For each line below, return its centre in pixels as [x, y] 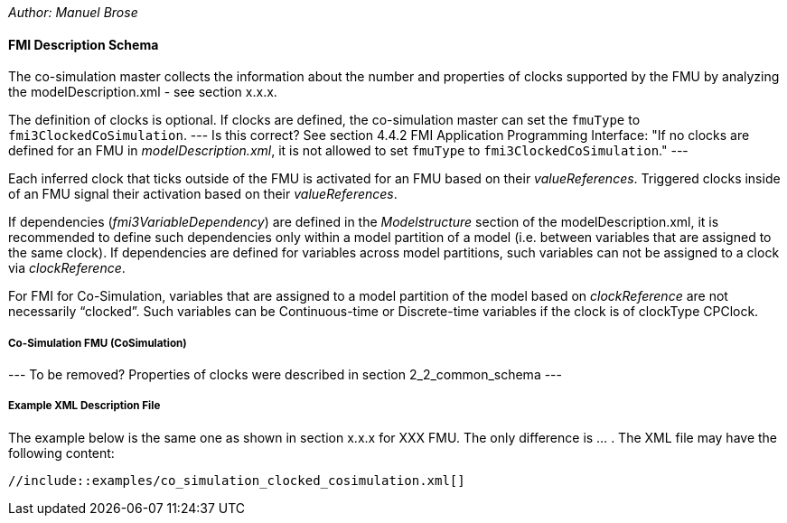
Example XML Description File [84, 406]
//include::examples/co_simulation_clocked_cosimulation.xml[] [237, 480]
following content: [61, 453]
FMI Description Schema [84, 44]
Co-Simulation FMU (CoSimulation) [98, 343]
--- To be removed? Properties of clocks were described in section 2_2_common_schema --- [285, 374]
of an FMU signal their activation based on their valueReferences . [203, 194]
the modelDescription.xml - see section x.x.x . [143, 92]
